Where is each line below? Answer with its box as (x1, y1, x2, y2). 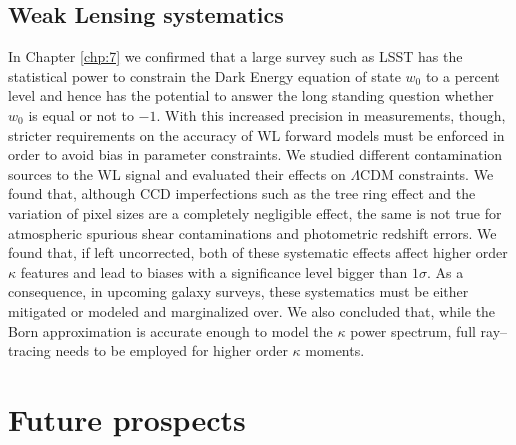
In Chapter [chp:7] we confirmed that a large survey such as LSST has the (8, 46, 463, 67)
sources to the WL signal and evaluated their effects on (8, 163, 346, 184)
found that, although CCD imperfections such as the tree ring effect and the (8, 183, 476, 204)
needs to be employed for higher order (55, 340, 288, 361)
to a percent (425, 65, 500, 86)
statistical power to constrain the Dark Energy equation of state (8, 65, 401, 86)
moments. (305, 340, 365, 361)
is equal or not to (28, 104, 134, 125)
